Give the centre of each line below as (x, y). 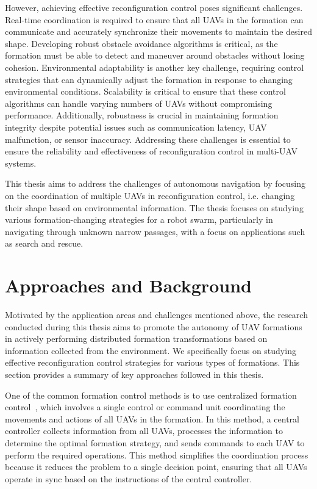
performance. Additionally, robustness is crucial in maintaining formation (142, 115)
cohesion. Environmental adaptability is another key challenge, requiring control (155, 67)
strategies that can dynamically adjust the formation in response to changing (149, 79)
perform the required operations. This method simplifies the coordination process (157, 455)
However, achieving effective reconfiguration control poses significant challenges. (154, 7)
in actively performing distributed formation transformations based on (136, 339)
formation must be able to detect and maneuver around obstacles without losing (155, 55)
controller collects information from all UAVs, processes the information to (144, 431)
